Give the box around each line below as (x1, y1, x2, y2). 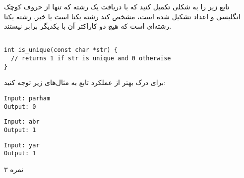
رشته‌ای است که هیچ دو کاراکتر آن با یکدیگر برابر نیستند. (4, 21, 172, 31)
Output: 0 (4, 103, 36, 110)
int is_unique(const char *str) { (4, 46, 118, 54)
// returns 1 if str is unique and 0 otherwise (11, 55, 171, 62)
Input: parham (4, 95, 51, 102)
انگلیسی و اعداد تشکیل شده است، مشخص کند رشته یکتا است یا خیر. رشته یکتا (4, 11, 241, 21)
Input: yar (4, 141, 40, 149)
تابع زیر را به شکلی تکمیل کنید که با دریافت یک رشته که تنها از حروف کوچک (4, 1, 230, 11)
